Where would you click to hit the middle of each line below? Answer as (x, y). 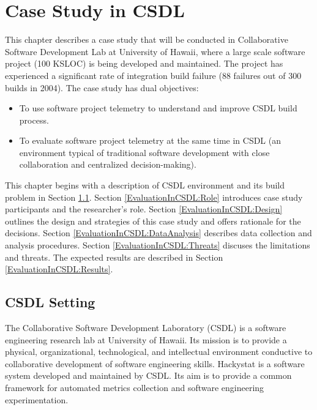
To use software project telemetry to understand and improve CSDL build (158, 108)
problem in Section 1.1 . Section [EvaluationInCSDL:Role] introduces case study (154, 197)
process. (34, 120)
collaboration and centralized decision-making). (108, 164)
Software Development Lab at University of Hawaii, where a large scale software (155, 51)
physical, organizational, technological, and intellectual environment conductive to (159, 352)
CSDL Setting (50, 302)
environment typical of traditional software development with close (144, 152)
